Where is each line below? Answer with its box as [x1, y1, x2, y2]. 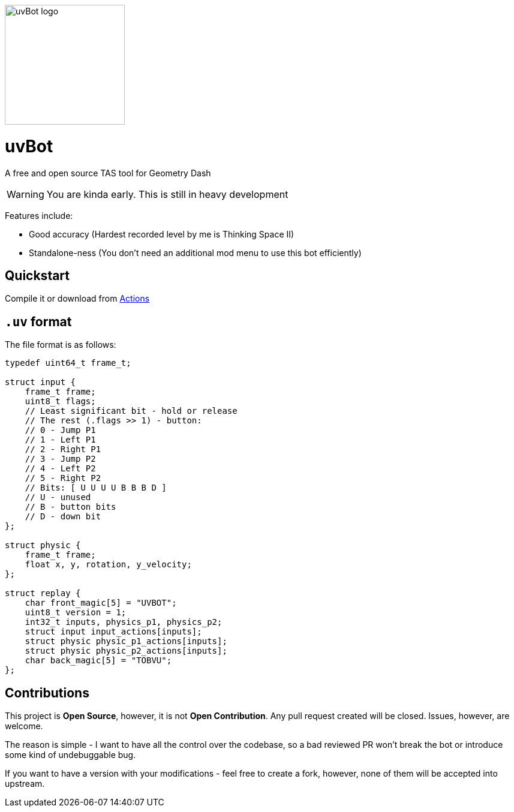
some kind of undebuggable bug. [5, 750, 136, 760]
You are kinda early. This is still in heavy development [46, 188, 288, 200]
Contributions [5, 685, 89, 700]
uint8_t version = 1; [25, 608, 127, 618]
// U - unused [25, 492, 91, 503]
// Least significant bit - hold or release [25, 406, 238, 416]
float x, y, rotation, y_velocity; [25, 560, 192, 570]
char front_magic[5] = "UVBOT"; [25, 598, 177, 608]
